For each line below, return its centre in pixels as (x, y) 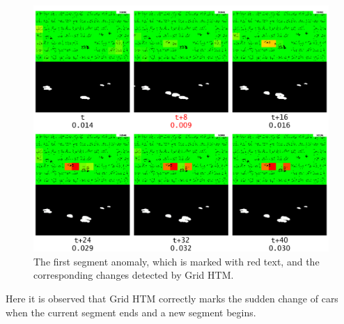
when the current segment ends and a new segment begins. (131, 312)
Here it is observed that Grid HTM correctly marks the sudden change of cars (172, 298)
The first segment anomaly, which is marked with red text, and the (177, 261)
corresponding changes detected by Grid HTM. (134, 275)
